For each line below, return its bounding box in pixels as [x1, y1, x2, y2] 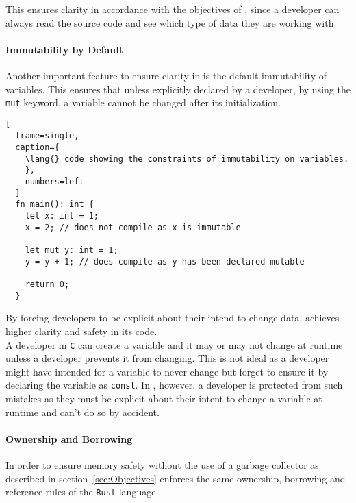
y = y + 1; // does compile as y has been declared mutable [25, 256, 305, 267]
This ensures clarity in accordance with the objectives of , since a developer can [5, 2, 340, 16]
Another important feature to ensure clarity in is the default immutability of [5, 68, 327, 82]
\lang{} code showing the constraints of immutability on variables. [25, 154, 349, 164]
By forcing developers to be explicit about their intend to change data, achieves [5, 310, 340, 325]
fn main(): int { [15, 199, 94, 210]
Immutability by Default [5, 42, 124, 56]
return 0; [25, 280, 70, 290]
